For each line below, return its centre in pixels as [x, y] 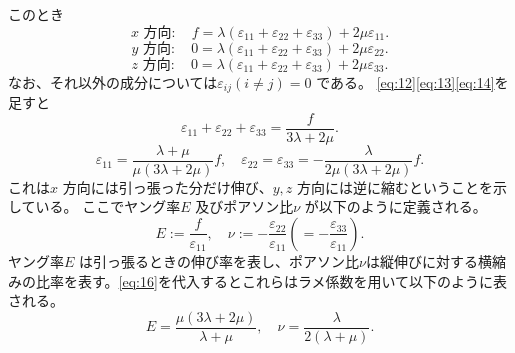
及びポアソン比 [244, 206]
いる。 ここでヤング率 [108, 206]
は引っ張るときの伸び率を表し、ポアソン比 [219, 260]
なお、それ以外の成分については [113, 81]
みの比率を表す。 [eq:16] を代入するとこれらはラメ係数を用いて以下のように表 [258, 280]
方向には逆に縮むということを [394, 186]
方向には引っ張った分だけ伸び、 [167, 186]
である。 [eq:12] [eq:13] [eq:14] [405, 81]
